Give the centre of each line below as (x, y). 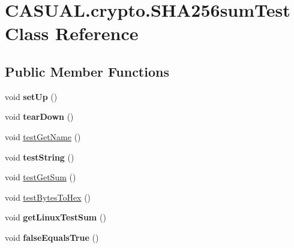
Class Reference (72, 33)
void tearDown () (39, 117)
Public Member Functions (87, 71)
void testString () (40, 157)
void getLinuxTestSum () (55, 217)
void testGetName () (43, 136)
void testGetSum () (40, 177)
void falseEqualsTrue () (52, 237)
